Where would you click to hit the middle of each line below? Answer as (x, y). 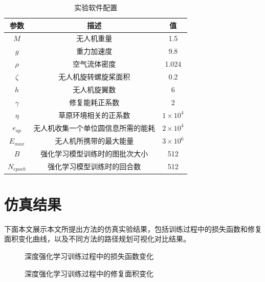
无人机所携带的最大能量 (94, 141)
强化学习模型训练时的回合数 (94, 166)
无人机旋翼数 (94, 89)
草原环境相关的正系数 (94, 115)
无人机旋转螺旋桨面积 (94, 76)
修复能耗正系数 (94, 102)
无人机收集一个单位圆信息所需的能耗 (94, 127)
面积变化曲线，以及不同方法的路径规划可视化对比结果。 (97, 239)
